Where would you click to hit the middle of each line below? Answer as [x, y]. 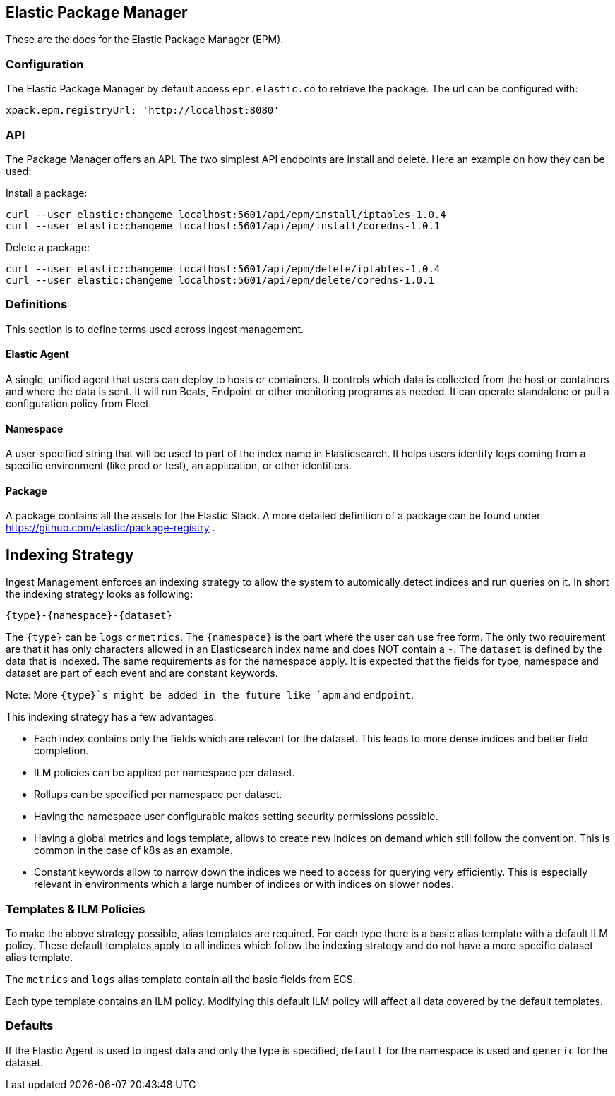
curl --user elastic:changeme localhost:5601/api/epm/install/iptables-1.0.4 [226, 214]
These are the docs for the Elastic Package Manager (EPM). [145, 40]
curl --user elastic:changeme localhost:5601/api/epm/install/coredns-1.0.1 [223, 225]
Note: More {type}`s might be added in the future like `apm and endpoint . [210, 695]
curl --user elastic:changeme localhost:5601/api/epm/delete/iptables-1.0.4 [223, 269]
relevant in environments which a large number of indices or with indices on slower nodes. [244, 884]
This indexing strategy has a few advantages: [111, 717]
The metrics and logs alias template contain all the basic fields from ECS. [181, 979]
